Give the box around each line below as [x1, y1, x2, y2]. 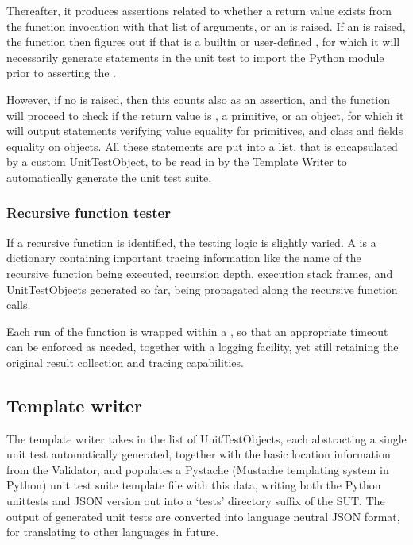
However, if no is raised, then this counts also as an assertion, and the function [6, 91, 390, 107]
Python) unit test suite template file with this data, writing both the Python [6, 477, 381, 493]
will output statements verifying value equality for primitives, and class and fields [6, 122, 403, 139]
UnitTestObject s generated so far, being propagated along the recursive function [6, 280, 398, 297]
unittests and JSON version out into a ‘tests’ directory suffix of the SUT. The [6, 493, 385, 509]
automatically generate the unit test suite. [6, 168, 212, 185]
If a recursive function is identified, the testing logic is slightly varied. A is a [6, 234, 376, 250]
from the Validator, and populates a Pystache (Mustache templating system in [6, 461, 389, 477]
